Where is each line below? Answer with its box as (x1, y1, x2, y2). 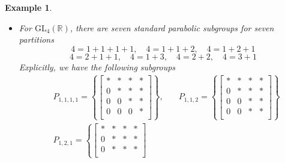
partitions (19, 33, 54, 46)
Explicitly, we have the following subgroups (19, 60, 176, 73)
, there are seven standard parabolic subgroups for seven (70, 21, 274, 34)
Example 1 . (5, 1, 52, 13)
